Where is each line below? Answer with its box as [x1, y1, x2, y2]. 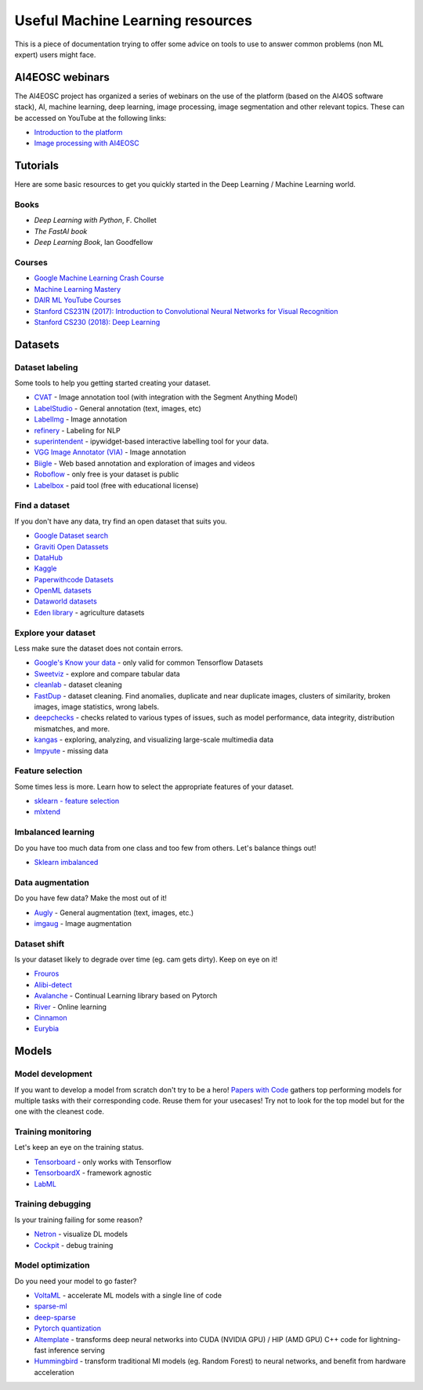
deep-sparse [34, 1312, 76, 1322]
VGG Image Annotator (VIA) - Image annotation [34, 447, 186, 457]
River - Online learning [34, 1001, 107, 1012]
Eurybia [34, 1024, 59, 1034]
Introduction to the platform [34, 128, 123, 137]
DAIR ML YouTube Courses [34, 295, 121, 305]
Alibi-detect [34, 980, 72, 989]
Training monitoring [14, 1126, 92, 1137]
